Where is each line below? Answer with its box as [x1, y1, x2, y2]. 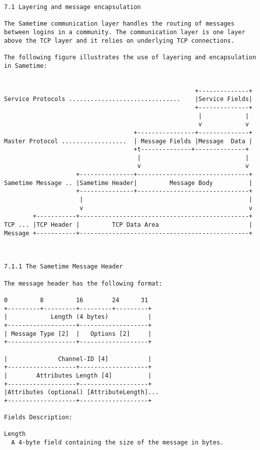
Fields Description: [4, 414, 73, 421]
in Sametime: [4, 62, 47, 69]
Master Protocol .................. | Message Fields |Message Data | [4, 137, 252, 145]
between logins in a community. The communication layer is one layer [4, 28, 245, 36]
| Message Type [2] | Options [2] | [4, 330, 152, 337]
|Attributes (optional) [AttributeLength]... [4, 389, 159, 396]
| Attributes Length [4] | [4, 372, 152, 379]
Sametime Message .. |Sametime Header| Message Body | [4, 179, 252, 187]
